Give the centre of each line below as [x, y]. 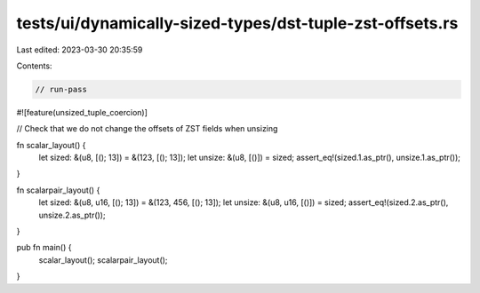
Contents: [34, 66]
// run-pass [61, 89]
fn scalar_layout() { [51, 145]
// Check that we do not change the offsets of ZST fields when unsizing [147, 129]
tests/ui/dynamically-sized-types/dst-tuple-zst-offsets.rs [237, 23]
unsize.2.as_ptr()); [72, 215]
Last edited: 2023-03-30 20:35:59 [80, 50]
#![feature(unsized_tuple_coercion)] [82, 112]
